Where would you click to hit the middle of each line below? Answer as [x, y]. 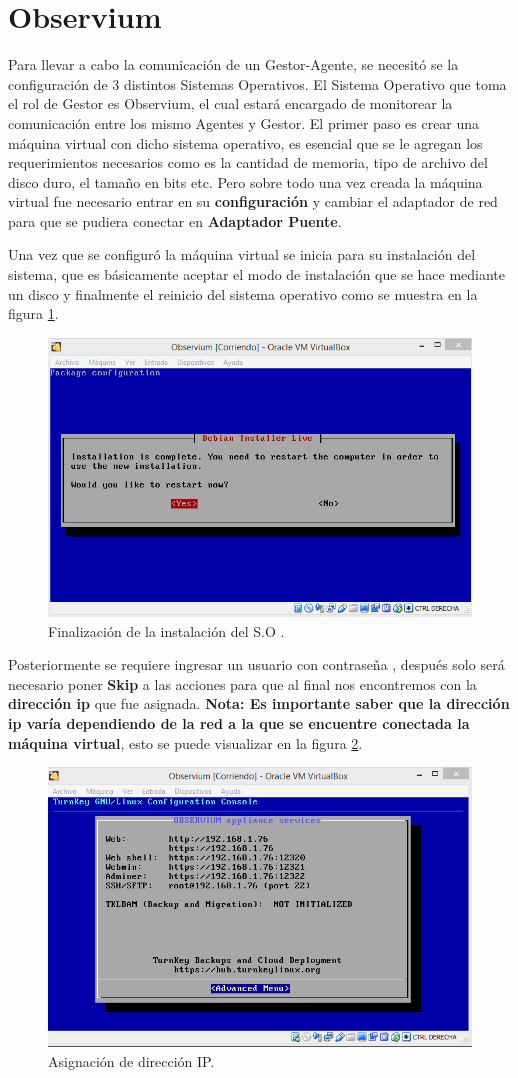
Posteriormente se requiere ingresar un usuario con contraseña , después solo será [256, 664]
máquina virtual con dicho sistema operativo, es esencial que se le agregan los [245, 142]
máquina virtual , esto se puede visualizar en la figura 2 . [185, 742]
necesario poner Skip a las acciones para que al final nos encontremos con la [242, 683]
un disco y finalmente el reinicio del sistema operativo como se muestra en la [243, 293]
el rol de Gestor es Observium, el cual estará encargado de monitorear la [230, 103]
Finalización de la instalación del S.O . [166, 630]
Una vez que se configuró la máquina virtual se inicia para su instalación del [242, 254]
